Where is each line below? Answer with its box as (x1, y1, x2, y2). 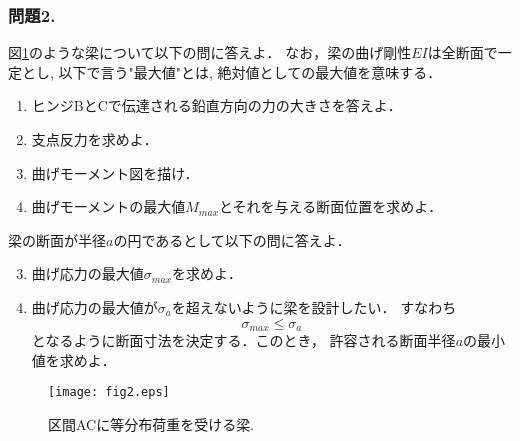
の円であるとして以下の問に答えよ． (113, 229, 351, 250)
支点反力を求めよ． (31, 129, 158, 149)
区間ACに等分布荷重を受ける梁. (48, 413, 255, 434)
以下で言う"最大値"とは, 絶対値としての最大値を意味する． (58, 61, 442, 82)
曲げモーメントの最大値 (31, 196, 186, 217)
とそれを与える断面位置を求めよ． (219, 196, 443, 217)
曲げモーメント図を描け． (31, 162, 199, 183)
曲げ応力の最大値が (31, 296, 158, 317)
